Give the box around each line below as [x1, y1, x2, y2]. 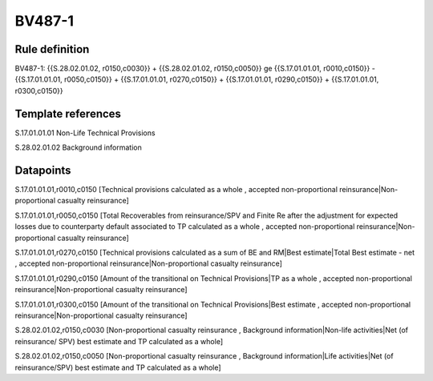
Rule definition [14, 42, 90, 56]
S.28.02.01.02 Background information [14, 142, 142, 152]
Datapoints [14, 163, 71, 177]
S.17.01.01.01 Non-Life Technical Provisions [14, 128, 156, 138]
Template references [14, 106, 122, 120]
